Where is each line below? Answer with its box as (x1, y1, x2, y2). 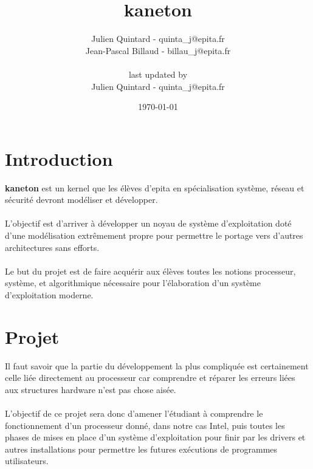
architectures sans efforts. (5, 241, 100, 253)
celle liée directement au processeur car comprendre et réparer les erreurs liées (5, 371, 295, 384)
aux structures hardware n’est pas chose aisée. (5, 383, 176, 395)
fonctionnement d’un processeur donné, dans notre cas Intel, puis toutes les (5, 419, 285, 431)
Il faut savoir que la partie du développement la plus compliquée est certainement (5, 359, 309, 372)
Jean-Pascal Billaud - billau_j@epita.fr (85, 44, 231, 56)
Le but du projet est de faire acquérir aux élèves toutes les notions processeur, (5, 264, 296, 277)
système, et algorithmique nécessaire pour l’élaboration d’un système (5, 276, 261, 289)
